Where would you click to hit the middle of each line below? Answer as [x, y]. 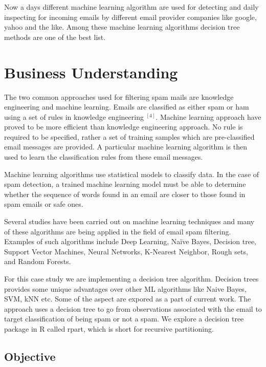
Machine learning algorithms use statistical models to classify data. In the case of [132, 174]
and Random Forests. [38, 261]
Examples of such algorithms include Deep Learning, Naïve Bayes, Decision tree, [130, 241]
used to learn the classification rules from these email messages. [104, 157]
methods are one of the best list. [55, 37]
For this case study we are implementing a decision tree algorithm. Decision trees [131, 278]
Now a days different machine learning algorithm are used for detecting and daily [131, 7]
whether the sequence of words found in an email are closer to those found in [125, 194]
